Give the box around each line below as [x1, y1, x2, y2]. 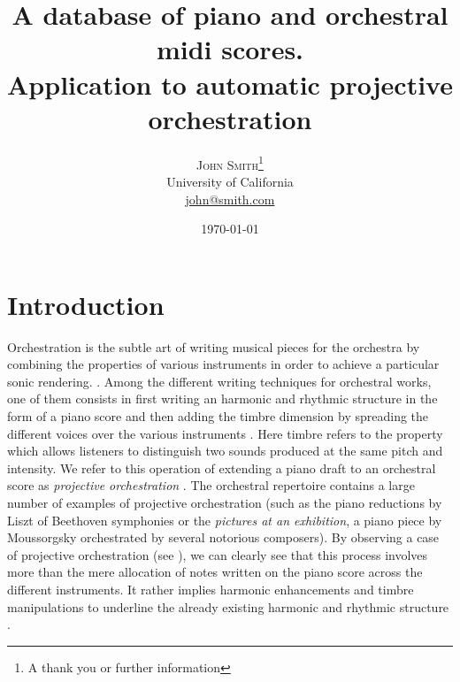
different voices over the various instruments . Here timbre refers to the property [7, 424, 443, 442]
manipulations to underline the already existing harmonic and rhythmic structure [7, 597, 449, 616]
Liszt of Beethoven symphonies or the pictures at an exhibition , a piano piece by [7, 510, 442, 529]
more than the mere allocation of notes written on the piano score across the [7, 563, 423, 581]
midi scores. [156, 31, 304, 67]
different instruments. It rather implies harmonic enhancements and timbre [7, 579, 414, 598]
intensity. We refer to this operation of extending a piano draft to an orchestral [7, 458, 436, 477]
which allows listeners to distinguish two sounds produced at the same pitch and [7, 441, 443, 460]
